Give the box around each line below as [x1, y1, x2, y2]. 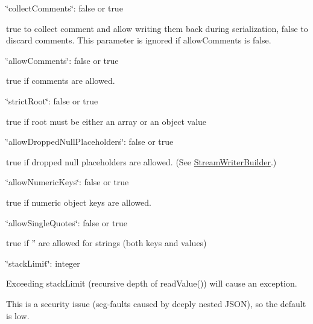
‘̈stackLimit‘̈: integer [6, 256, 80, 269]
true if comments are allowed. [6, 74, 115, 87]
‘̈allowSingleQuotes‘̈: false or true [6, 216, 127, 229]
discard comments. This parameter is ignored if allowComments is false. [6, 34, 271, 46]
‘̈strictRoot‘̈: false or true [6, 94, 98, 107]
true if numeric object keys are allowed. [6, 195, 151, 208]
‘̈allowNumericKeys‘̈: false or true [6, 176, 129, 188]
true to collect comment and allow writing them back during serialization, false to [6, 22, 308, 34]
